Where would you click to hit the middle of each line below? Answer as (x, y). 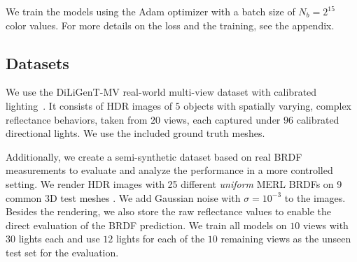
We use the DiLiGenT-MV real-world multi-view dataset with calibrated (161, 92)
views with (325, 225)
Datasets (37, 63)
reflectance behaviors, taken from (77, 119)
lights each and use (59, 239)
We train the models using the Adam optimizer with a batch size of (150, 11)
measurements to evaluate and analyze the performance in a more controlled (169, 170)
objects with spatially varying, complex (268, 105)
